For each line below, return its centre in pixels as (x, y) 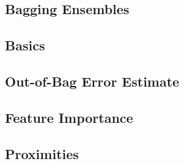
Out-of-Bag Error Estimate (92, 81)
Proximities (42, 153)
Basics (25, 45)
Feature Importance (69, 117)
